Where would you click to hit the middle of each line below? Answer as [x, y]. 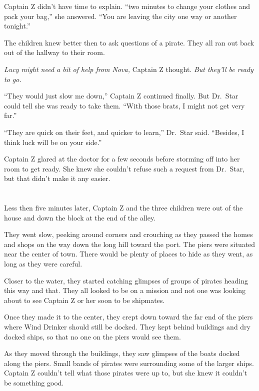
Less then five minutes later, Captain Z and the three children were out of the [123, 208]
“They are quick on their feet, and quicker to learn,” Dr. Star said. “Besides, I [124, 132]
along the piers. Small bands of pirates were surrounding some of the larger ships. [129, 363]
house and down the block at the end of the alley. [80, 217]
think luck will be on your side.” [53, 142]
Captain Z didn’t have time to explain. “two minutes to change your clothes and [127, 6]
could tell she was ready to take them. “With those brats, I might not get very [124, 105]
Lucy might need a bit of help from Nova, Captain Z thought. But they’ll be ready [129, 69]
